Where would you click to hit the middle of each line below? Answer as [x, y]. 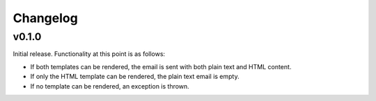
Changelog [45, 18]
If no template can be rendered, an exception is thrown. [110, 86]
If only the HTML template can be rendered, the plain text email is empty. [135, 77]
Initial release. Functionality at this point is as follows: [89, 54]
